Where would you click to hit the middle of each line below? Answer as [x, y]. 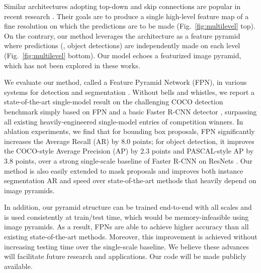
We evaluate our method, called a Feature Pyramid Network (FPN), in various [125, 82]
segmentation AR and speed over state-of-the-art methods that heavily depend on [130, 180]
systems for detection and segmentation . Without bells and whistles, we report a [129, 92]
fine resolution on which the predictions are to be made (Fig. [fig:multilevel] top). [130, 26]
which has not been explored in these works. [72, 65]
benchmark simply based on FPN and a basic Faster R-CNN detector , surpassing [130, 111]
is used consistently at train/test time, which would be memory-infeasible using [126, 217]
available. [18, 266]
